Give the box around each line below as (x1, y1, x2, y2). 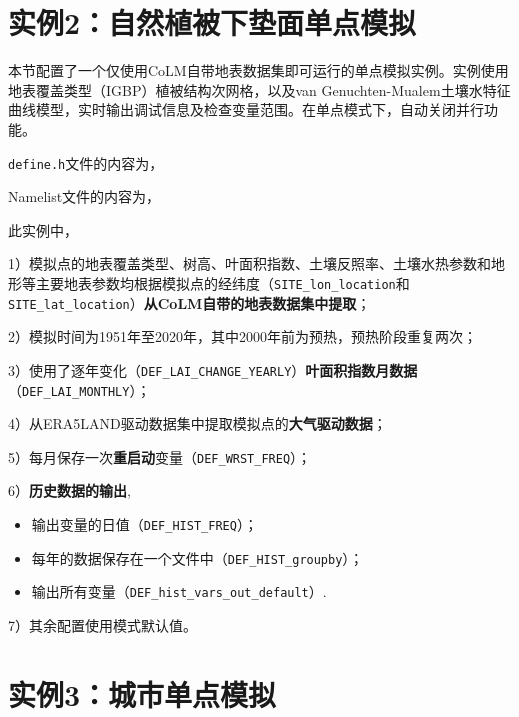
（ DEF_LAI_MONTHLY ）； (8, 379, 151, 400)
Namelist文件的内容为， (8, 186, 161, 207)
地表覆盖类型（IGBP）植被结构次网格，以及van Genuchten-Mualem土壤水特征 (8, 79, 511, 100)
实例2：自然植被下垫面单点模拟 (8, 2, 417, 43)
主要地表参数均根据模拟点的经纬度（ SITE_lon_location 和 (35, 272, 410, 293)
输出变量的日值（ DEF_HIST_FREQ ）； (31, 514, 258, 534)
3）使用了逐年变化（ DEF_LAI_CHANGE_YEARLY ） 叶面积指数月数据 (8, 359, 418, 380)
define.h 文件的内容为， (8, 152, 164, 173)
